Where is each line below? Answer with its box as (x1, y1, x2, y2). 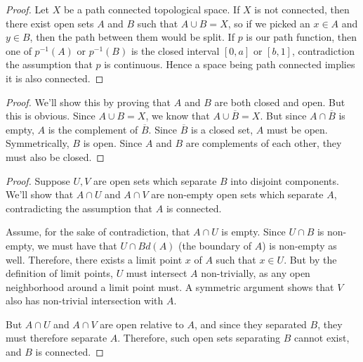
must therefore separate (6, 330, 107, 345)
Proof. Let (6, 2, 49, 16)
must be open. (266, 122, 328, 136)
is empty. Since (221, 224, 286, 239)
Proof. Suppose (6, 173, 70, 188)
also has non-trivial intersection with (6, 293, 164, 308)
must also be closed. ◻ (6, 149, 105, 164)
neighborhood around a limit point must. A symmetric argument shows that (6, 279, 334, 294)
